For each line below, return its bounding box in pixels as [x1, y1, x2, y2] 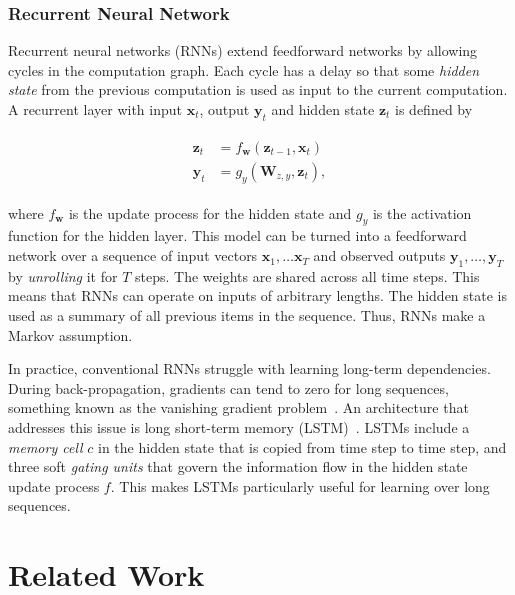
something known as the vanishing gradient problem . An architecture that [8, 397, 469, 418]
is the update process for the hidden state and [68, 202, 352, 223]
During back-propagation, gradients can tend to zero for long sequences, [8, 377, 449, 398]
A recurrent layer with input [8, 99, 183, 119]
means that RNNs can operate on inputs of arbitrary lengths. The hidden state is [8, 285, 507, 306]
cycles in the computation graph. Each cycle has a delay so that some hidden [8, 59, 480, 80]
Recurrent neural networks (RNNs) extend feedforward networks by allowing [8, 40, 478, 61]
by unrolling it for [8, 265, 118, 286]
